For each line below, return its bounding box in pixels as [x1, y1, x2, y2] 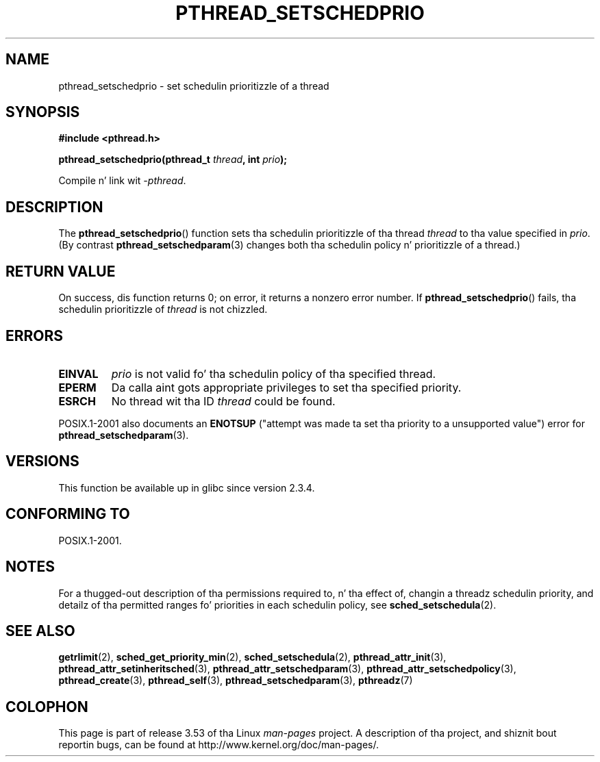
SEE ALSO [5, 622, 75, 639]
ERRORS [5, 327, 64, 344]
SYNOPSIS [5, 103, 80, 121]
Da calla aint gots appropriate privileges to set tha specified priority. [111, 380, 462, 394]
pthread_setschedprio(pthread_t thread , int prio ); [58, 153, 288, 166]
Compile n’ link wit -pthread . [58, 175, 186, 187]
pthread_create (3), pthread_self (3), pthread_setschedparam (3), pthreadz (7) [58, 674, 413, 687]
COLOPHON [5, 698, 88, 715]
